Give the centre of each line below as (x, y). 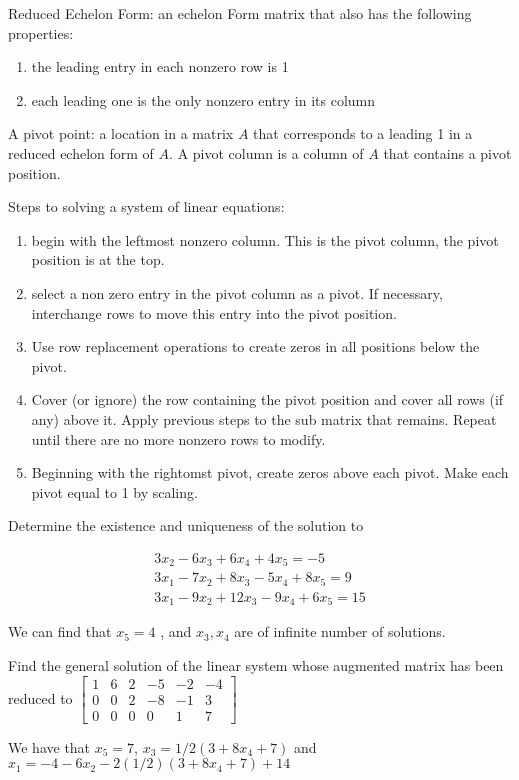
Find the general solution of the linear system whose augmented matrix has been (256, 664)
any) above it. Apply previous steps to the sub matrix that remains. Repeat (264, 418)
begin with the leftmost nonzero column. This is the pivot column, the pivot (265, 239)
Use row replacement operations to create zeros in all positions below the (255, 346)
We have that (49, 746)
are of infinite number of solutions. (340, 631)
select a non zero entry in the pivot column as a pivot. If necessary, (237, 292)
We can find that (60, 631)
